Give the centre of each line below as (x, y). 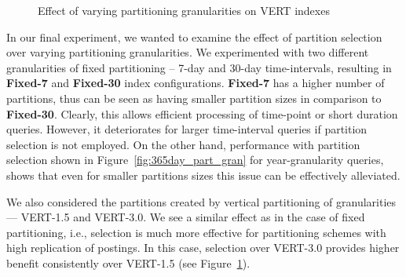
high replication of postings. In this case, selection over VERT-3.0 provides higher (203, 248)
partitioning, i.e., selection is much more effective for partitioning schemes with (196, 232)
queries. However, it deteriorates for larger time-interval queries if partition (187, 129)
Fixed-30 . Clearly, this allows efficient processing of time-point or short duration (202, 113)
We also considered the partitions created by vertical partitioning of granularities (201, 201)
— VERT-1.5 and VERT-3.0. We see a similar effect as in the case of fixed (186, 217)
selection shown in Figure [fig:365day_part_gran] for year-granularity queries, (195, 160)
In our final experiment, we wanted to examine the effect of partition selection (194, 36)
